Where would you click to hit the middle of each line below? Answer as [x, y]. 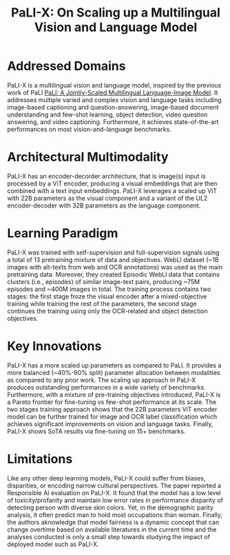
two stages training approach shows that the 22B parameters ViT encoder [112, 409]
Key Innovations [54, 346]
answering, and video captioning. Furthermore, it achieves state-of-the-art [113, 121]
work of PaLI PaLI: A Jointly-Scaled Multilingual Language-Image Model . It [113, 92]
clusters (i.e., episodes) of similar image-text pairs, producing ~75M [104, 281]
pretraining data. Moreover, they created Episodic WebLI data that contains [114, 274]
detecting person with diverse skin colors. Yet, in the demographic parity [110, 507]
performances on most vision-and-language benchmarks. [90, 129]
